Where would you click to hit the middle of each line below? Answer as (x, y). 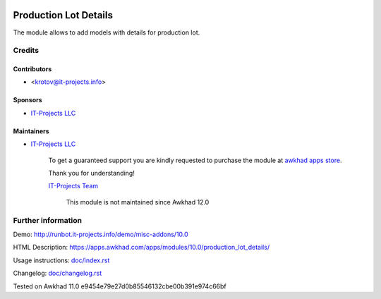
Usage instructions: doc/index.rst (61, 260)
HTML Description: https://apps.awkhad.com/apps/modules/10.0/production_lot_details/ (141, 248)
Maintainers (31, 131)
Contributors (32, 69)
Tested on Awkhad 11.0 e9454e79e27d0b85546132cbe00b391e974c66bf (120, 286)
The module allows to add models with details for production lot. (107, 32)
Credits (26, 51)
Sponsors (28, 100)
